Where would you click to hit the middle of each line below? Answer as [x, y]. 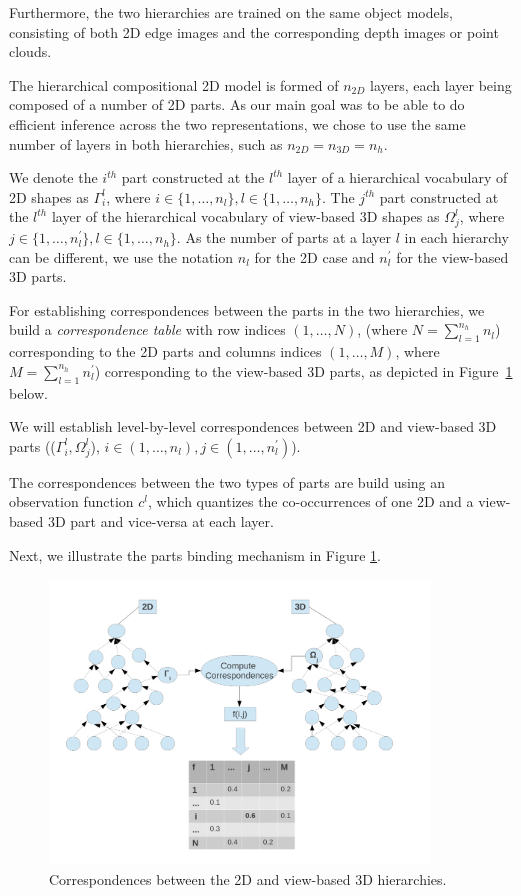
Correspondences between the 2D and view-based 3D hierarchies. [248, 878]
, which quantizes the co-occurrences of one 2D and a [311, 501]
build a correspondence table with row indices [147, 329]
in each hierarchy [456, 237]
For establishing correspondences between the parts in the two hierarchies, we [247, 309]
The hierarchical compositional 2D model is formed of [174, 84]
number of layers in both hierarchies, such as [146, 143]
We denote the [53, 177]
